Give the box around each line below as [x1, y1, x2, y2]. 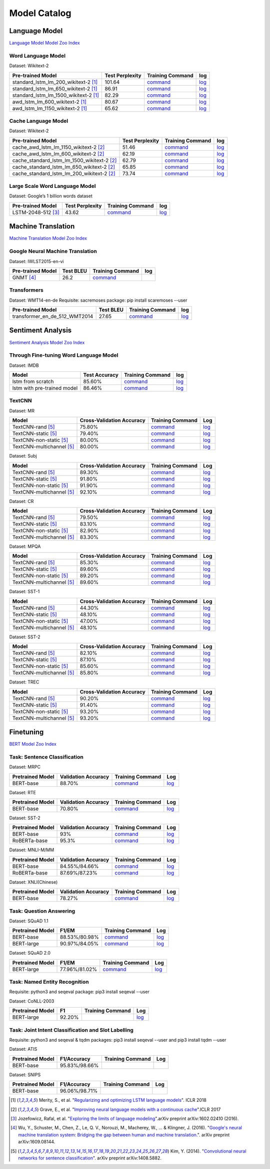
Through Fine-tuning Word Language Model [9, 352, 118, 359]
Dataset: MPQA [9, 544, 41, 550]
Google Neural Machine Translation [9, 248, 97, 255]
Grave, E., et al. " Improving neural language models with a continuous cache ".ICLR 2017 [39, 1106, 221, 1112]
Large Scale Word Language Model [9, 183, 96, 190]
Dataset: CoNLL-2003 [9, 998, 54, 1004]
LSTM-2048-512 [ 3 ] [12, 208, 59, 215]
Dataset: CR [9, 498, 34, 504]
